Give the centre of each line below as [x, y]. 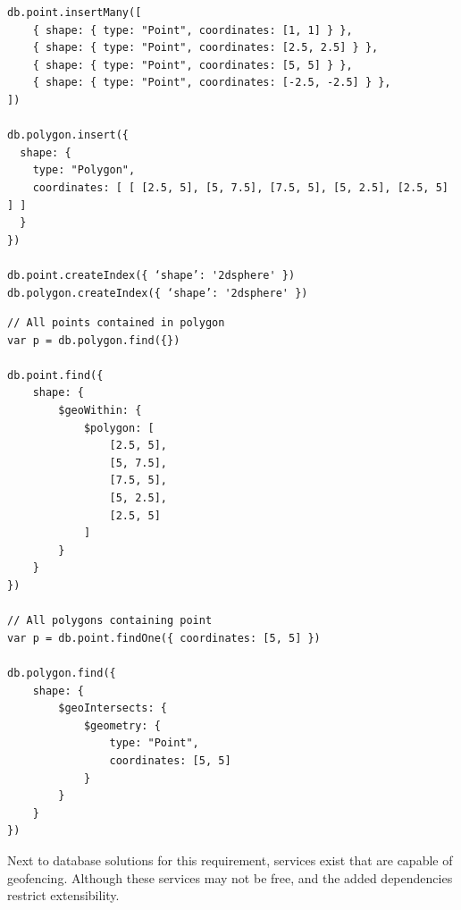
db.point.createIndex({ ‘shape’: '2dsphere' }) [151, 275]
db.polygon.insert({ [68, 135]
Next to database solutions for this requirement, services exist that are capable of [230, 859]
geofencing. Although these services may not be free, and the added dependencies [230, 877]
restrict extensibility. [63, 895]
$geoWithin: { [100, 411]
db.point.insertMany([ [75, 13]
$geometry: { [122, 725]
